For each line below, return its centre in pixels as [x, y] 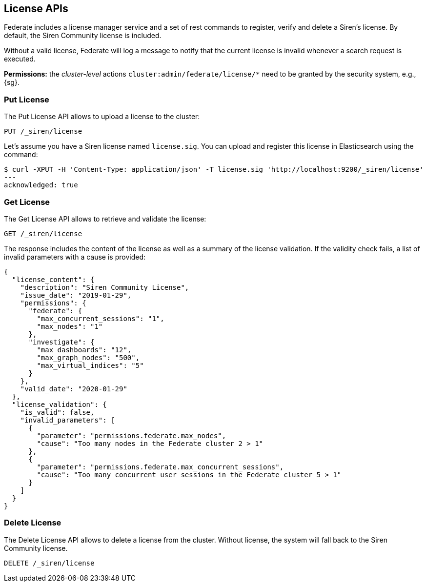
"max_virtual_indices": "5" [90, 365]
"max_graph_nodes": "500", [88, 357]
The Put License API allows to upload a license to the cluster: [102, 117]
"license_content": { [53, 279]
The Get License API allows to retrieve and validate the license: [105, 219]
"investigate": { [61, 342]
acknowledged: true [41, 185]
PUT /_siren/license [43, 131]
